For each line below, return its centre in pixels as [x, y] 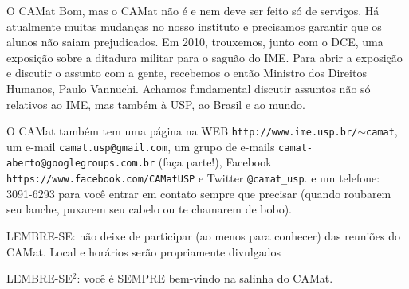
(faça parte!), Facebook [215, 162]
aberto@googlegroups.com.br [81, 164]
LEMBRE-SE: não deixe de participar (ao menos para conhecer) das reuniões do [203, 235]
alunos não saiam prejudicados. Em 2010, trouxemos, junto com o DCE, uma [195, 42]
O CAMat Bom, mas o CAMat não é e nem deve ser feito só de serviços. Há [193, 10]
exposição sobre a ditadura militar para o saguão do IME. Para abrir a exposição [204, 57]
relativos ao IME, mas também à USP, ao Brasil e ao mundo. [156, 104]
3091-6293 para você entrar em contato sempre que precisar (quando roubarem [199, 193]
